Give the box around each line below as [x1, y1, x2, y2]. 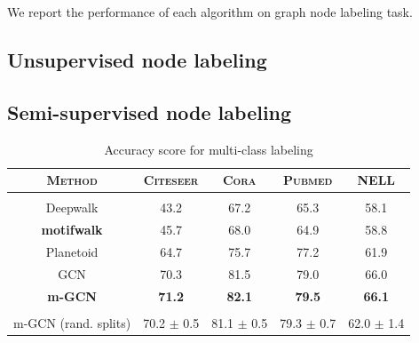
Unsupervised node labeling [7, 45, 267, 73]
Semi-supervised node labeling [7, 98, 292, 125]
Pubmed [283, 171, 333, 189]
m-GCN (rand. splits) [13, 313, 131, 331]
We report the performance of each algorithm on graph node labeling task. [7, 3, 413, 20]
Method [46, 171, 98, 189]
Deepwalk [45, 198, 99, 217]
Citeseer [143, 171, 199, 189]
